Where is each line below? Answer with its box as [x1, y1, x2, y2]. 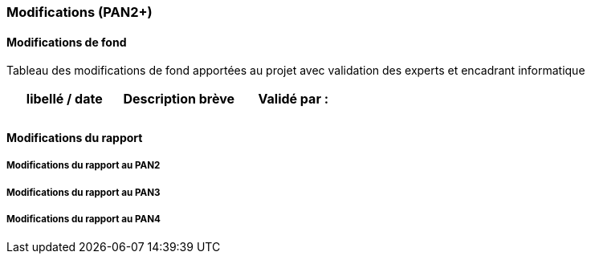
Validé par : [258, 91, 329, 108]
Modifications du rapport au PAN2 [6, 160, 161, 172]
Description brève [123, 91, 235, 108]
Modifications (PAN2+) [6, 4, 153, 20]
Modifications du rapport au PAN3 [6, 186, 161, 198]
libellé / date [26, 91, 103, 108]
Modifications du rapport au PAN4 [6, 213, 161, 225]
